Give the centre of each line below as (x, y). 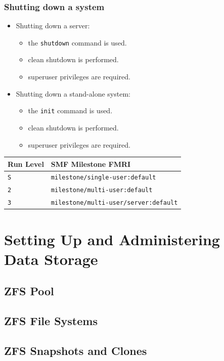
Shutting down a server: (53, 26)
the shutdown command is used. (77, 42)
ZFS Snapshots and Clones (76, 350)
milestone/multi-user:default (102, 190)
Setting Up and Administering (112, 239)
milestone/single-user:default (103, 178)
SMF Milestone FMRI (91, 164)
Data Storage (51, 259)
